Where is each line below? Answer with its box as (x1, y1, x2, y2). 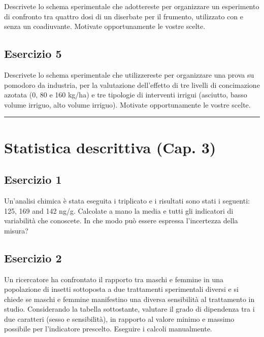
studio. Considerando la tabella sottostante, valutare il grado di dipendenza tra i (4, 304, 255, 314)
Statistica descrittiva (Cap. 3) (4, 137, 216, 157)
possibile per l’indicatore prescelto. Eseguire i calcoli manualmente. (4, 323, 212, 334)
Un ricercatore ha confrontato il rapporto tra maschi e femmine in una (4, 274, 224, 284)
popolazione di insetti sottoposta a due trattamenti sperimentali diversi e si (4, 284, 239, 294)
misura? (4, 225, 28, 235)
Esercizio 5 (4, 46, 62, 61)
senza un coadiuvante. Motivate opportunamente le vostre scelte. (4, 21, 206, 31)
